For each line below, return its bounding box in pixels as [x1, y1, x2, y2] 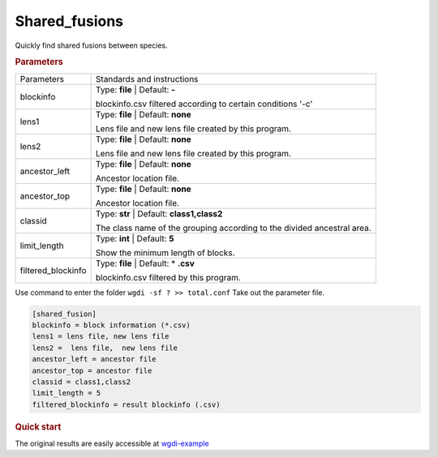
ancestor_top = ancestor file [32, 365, 152, 375]
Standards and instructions [95, 73, 199, 84]
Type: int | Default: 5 [95, 233, 174, 244]
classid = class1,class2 [32, 377, 131, 387]
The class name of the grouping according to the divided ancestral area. [95, 222, 372, 233]
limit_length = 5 [32, 389, 101, 398]
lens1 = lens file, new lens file [32, 332, 170, 341]
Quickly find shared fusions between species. [15, 41, 168, 50]
